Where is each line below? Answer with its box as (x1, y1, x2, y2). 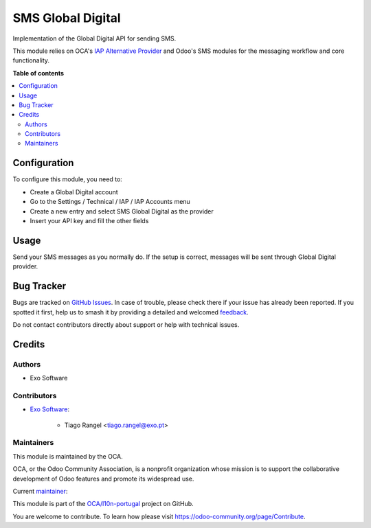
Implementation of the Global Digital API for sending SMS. (12, 34, 177, 43)
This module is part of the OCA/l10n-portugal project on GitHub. (12, 500, 194, 508)
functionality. (12, 56, 50, 65)
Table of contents (12, 69, 65, 77)
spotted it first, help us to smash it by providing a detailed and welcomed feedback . (12, 308, 249, 316)
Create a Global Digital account (30, 187, 118, 196)
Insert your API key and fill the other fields (30, 216, 149, 225)
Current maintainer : (12, 487, 68, 495)
